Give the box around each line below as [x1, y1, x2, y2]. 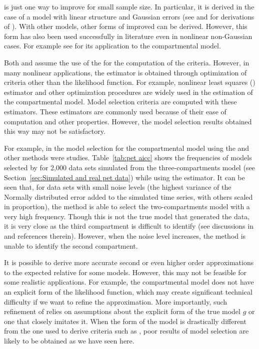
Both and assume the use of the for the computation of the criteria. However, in [4, 57, 249, 67]
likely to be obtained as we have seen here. [4, 336, 134, 346]
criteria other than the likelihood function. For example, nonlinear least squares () [4, 77, 255, 87]
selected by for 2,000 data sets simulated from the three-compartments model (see [4, 162, 255, 172]
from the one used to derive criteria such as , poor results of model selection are [4, 326, 249, 336]
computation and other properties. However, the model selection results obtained [4, 116, 252, 126]
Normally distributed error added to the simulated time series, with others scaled [4, 191, 253, 202]
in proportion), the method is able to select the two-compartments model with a [4, 201, 250, 212]
